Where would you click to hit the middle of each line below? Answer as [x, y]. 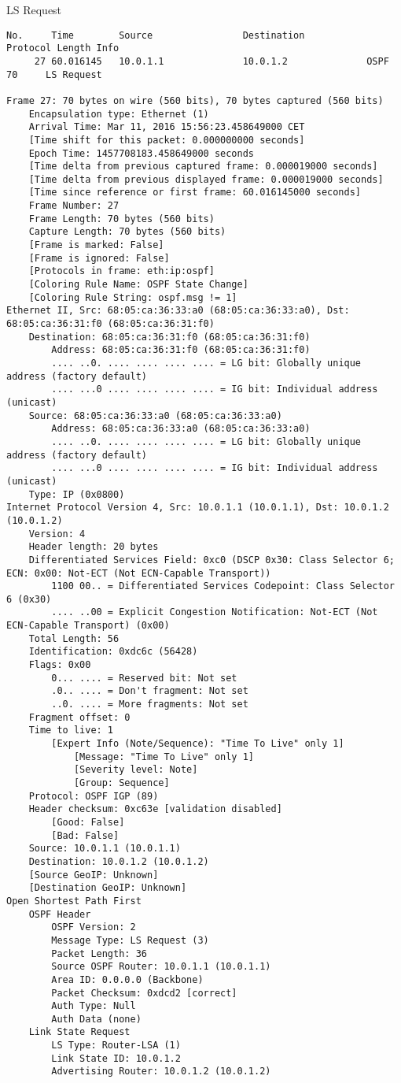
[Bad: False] [85, 835]
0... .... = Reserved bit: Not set [144, 678]
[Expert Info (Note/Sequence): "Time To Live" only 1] [198, 744]
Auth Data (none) [96, 1019]
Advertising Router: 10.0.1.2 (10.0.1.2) [161, 1072]
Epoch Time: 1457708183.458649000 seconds [141, 153]
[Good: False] [88, 822]
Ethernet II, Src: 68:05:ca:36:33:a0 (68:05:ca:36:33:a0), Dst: [178, 311]
